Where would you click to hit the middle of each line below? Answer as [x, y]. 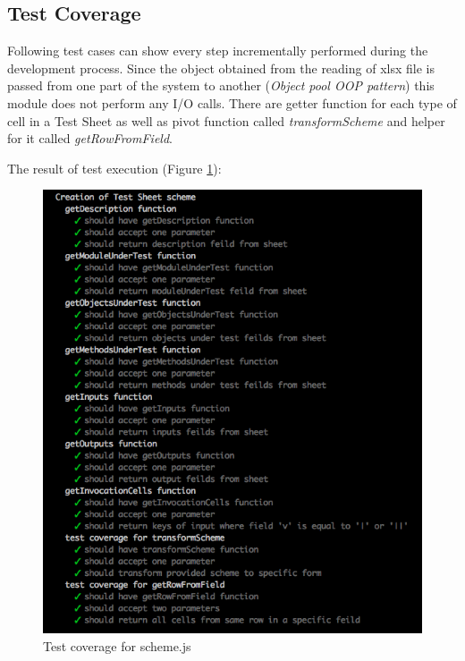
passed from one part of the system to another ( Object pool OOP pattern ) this [221, 85]
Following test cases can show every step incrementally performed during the [218, 51]
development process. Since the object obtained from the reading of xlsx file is [221, 68]
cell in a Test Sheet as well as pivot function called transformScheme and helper [226, 120]
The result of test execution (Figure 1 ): [114, 168]
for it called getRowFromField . [90, 138]
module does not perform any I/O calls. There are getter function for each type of [232, 102]
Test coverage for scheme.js [117, 645]
